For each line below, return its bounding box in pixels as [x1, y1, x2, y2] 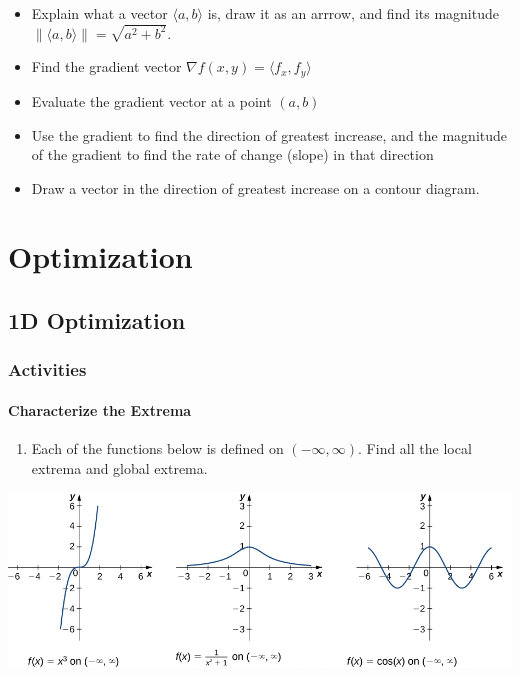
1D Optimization [8, 305, 186, 336]
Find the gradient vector [31, 56, 182, 77]
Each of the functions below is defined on [31, 438, 284, 459]
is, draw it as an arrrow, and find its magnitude [207, 3, 499, 23]
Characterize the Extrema [8, 399, 192, 420]
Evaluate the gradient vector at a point [31, 90, 272, 111]
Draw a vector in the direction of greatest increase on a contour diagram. [31, 177, 480, 198]
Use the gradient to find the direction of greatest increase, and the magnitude [31, 124, 508, 145]
